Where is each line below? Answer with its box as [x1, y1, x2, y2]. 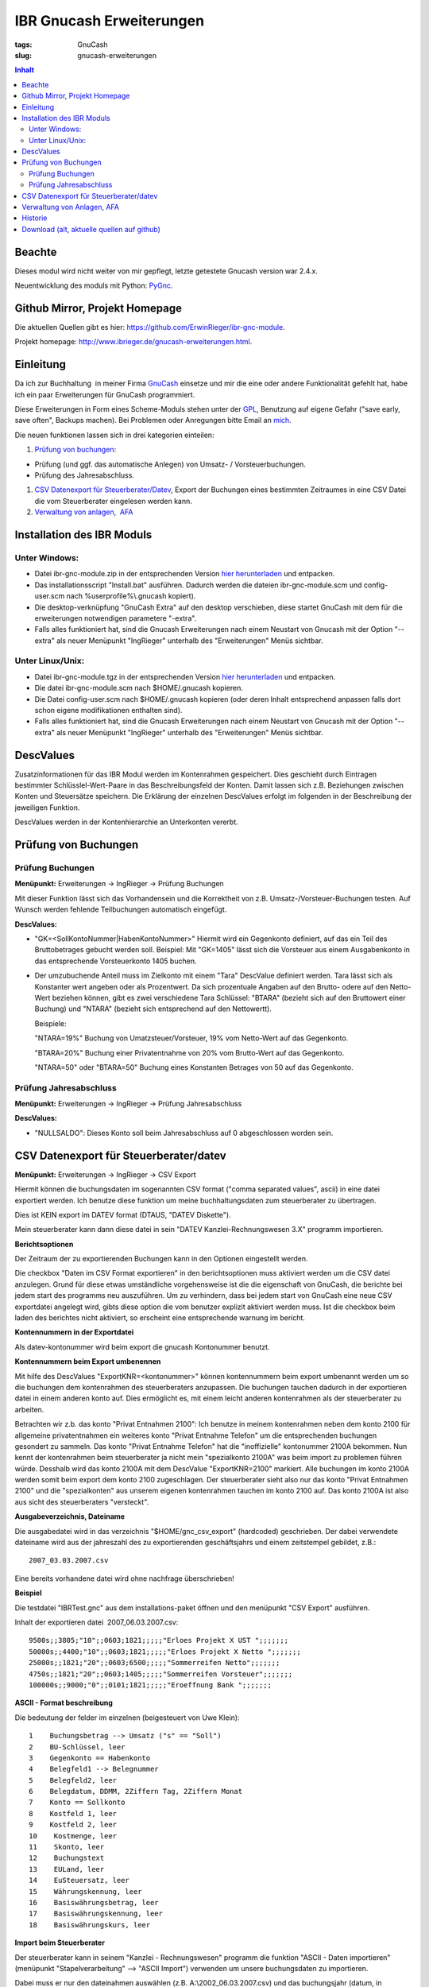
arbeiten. [14, 1404, 44, 1414]
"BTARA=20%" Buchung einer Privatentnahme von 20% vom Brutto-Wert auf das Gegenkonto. [34, 1048, 345, 1057]
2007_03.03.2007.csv [29, 1556, 109, 1565]
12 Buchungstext [29, 1853, 105, 1863]
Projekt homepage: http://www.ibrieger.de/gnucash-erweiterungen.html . [14, 337, 253, 347]
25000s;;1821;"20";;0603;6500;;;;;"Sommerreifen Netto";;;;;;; [29, 1658, 280, 1667]
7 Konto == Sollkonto [29, 1798, 126, 1807]
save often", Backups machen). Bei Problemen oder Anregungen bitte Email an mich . [14, 416, 292, 425]
